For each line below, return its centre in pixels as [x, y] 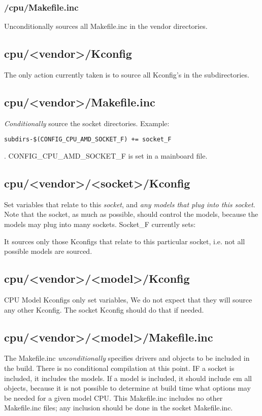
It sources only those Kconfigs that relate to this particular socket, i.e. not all [125, 241]
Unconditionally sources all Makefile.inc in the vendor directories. [106, 26]
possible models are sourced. [48, 251]
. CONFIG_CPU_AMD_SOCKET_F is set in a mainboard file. [106, 156]
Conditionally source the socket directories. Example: [87, 123]
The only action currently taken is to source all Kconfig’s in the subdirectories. [127, 75]
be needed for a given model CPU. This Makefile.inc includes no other [113, 398]
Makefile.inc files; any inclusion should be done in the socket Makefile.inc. [119, 408]
